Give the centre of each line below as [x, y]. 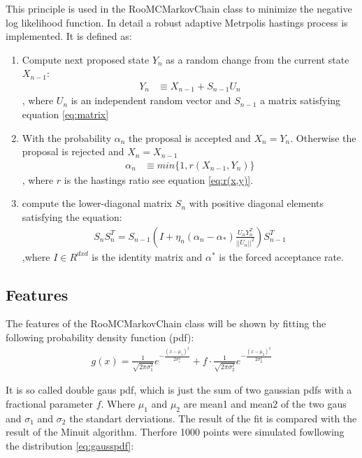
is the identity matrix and [147, 256]
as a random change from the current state [258, 59]
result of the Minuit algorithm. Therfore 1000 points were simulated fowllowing [175, 432]
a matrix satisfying [301, 100]
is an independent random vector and [151, 100]
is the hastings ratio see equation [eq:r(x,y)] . [159, 179]
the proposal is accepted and [190, 137]
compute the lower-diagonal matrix [97, 203]
